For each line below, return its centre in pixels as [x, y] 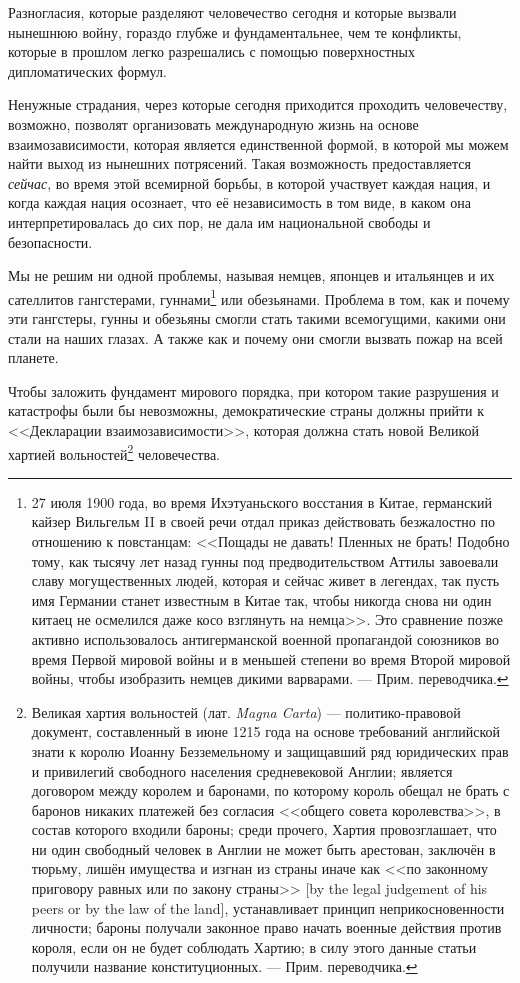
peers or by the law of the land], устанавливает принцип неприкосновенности [268, 907]
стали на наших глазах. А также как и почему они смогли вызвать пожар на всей [255, 337]
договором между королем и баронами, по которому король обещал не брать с [270, 790]
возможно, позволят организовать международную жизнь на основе [213, 123]
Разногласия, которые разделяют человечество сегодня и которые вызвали [232, 12]
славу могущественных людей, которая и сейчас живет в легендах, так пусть [265, 580]
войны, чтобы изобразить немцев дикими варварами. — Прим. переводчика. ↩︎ [270, 678]
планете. [33, 357]
